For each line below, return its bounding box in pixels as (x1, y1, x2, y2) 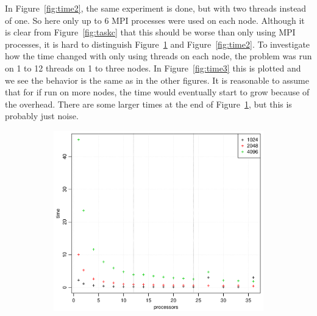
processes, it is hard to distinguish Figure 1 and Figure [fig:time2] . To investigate (5, 37, 310, 50)
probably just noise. (5, 109, 79, 122)
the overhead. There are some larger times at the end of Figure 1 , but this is (5, 97, 292, 110)
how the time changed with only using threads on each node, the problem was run (5, 50, 312, 62)
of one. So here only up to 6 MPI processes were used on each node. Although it (5, 13, 305, 26)
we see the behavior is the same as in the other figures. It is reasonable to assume (5, 73, 309, 86)
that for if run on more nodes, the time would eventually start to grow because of (5, 86, 310, 98)
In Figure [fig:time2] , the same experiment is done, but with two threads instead (5, 2, 307, 14)
